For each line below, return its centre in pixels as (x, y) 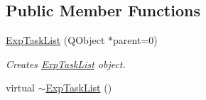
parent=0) (135, 40)
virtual (20, 88)
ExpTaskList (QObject (55, 40)
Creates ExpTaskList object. (66, 63)
